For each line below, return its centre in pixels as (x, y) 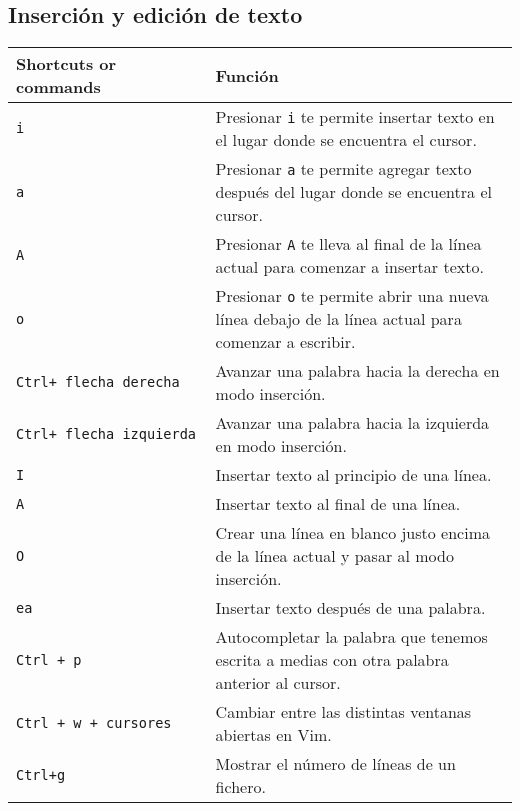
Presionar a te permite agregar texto (343, 169)
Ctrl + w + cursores (94, 723)
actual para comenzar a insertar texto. (349, 267)
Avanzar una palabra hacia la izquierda (352, 423)
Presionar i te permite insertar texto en (355, 117)
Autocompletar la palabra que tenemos (351, 637)
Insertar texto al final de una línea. (338, 504)
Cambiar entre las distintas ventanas (343, 712)
